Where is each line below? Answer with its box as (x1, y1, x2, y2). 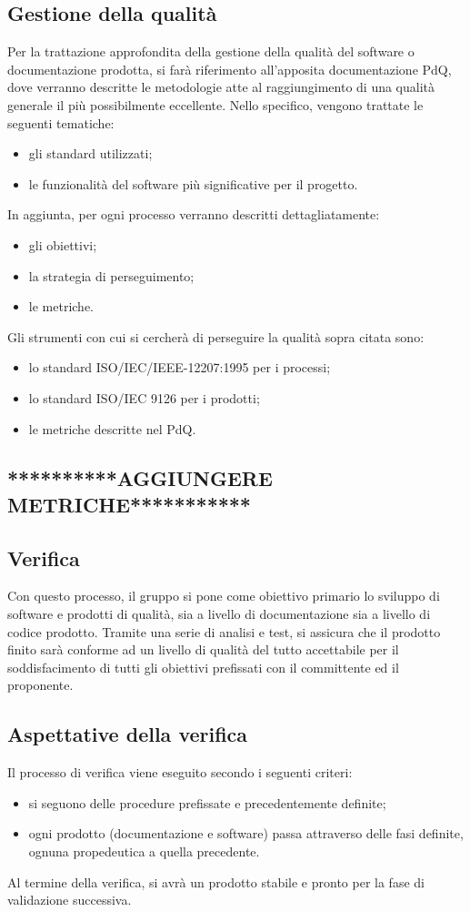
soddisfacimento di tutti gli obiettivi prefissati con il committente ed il (7, 657, 399, 676)
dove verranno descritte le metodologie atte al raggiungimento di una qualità (7, 77, 435, 96)
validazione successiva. (7, 890, 132, 909)
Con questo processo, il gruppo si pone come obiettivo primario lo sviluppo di (7, 586, 440, 605)
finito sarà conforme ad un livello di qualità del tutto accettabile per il (7, 640, 399, 659)
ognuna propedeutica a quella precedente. (28, 842, 260, 861)
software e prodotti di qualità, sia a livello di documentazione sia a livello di (7, 604, 431, 623)
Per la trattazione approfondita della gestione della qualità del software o (7, 42, 415, 61)
